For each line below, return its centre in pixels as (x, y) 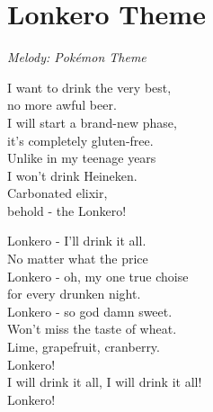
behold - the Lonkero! (67, 210)
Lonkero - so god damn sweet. (90, 311)
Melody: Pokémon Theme (77, 57)
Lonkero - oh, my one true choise (98, 276)
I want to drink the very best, (89, 87)
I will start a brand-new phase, (92, 122)
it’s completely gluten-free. (80, 140)
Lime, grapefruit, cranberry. (84, 347)
